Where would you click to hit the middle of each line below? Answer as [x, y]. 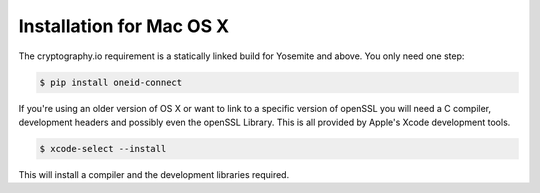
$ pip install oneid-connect [111, 82]
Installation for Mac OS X [124, 26]
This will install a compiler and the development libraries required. [154, 174]
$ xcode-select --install [103, 148]
